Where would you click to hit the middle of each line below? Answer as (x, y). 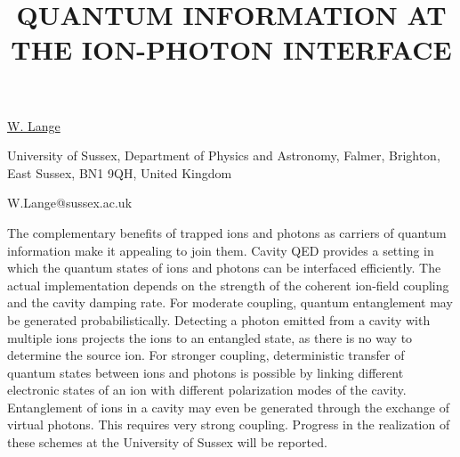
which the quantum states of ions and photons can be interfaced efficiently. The (224, 268)
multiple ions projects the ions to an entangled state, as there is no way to (210, 337)
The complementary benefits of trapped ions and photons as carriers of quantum (227, 232)
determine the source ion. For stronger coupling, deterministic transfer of (206, 355)
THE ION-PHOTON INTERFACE (231, 49)
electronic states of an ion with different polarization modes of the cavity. (207, 390)
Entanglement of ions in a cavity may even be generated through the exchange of (228, 407)
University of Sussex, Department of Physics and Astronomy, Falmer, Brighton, (224, 155)
